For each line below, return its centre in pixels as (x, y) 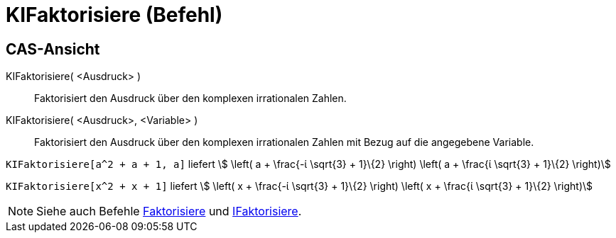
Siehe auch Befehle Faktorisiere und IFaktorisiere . (169, 211)
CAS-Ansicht (53, 49)
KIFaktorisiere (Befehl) (114, 15)
